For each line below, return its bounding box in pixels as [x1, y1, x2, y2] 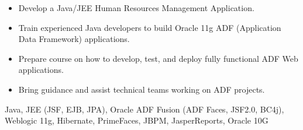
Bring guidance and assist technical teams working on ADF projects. [18, 83, 265, 95]
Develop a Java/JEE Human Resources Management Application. [18, 2, 254, 13]
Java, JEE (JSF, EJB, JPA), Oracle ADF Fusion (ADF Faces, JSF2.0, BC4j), [5, 103, 284, 115]
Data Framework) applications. [18, 33, 130, 45]
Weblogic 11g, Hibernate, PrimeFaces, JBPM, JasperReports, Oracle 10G [5, 114, 268, 127]
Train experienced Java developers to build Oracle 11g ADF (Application [18, 21, 281, 33]
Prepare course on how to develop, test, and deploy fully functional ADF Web [18, 52, 298, 64]
